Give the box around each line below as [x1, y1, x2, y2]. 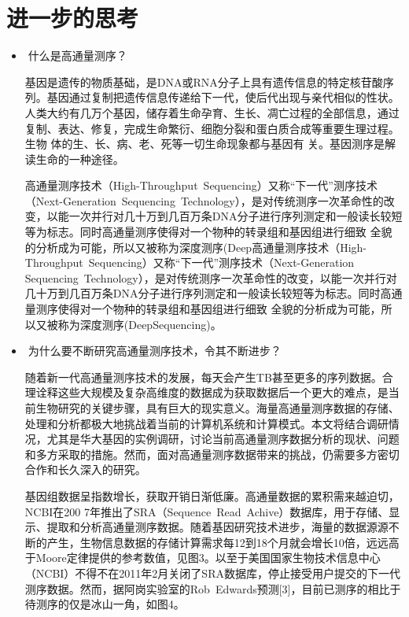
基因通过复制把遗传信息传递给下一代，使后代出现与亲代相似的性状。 [46, 89, 400, 105]
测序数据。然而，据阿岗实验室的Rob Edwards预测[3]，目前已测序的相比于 [24, 580, 401, 597]
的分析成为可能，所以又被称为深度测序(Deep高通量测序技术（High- [24, 238, 367, 255]
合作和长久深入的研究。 [24, 461, 146, 478]
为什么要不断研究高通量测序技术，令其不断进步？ [28, 342, 282, 359]
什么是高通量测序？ [28, 47, 127, 64]
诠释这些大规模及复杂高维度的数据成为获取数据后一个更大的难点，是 [35, 384, 389, 401]
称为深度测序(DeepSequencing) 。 [57, 316, 222, 332]
